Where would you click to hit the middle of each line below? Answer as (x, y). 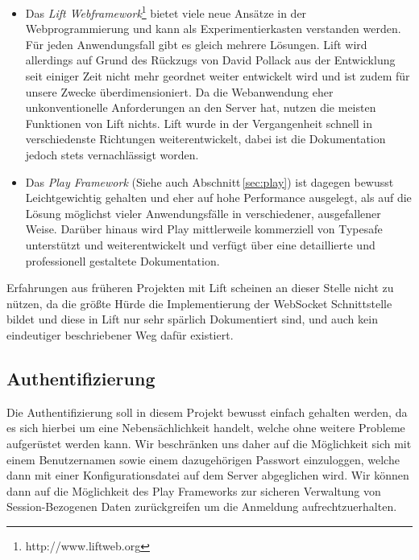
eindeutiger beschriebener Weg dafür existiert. (120, 334)
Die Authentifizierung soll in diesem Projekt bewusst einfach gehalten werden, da (207, 412)
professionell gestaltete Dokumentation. (122, 260)
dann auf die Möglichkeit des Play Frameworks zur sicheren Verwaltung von (194, 490)
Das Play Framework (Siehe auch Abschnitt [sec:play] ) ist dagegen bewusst (209, 181)
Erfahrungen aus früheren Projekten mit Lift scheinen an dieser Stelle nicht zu (200, 288)
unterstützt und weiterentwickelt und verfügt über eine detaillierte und (200, 244)
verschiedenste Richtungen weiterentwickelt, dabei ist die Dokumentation (205, 139)
